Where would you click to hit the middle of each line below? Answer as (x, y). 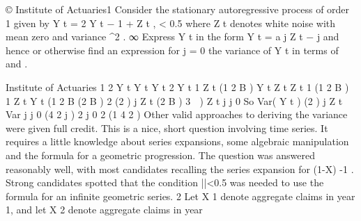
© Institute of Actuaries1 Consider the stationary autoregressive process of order (178, 9)
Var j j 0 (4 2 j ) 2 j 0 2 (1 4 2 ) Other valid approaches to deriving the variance (177, 114)
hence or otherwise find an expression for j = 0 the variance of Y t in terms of (172, 50)
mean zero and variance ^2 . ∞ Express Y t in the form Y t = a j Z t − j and (172, 36)
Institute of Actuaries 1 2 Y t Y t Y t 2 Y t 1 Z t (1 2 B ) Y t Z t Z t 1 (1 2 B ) (177, 87)
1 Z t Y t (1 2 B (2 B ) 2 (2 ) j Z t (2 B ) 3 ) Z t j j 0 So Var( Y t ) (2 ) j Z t (174, 100)
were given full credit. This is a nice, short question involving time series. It (167, 128)
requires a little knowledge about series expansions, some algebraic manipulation (177, 141)
